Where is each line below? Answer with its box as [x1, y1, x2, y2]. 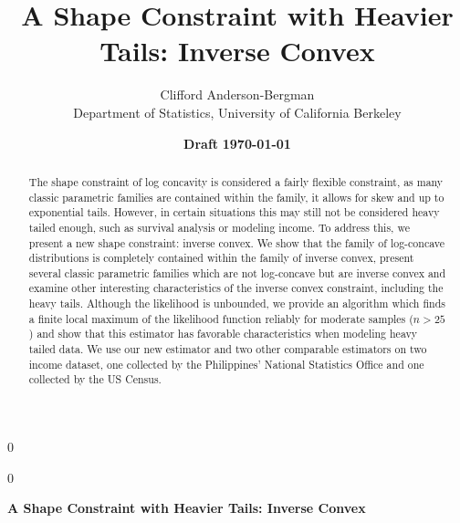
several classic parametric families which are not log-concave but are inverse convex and [28, 265, 446, 280]
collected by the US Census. [28, 371, 162, 387]
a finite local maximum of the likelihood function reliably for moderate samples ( [28, 310, 413, 326]
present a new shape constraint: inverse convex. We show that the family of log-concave [28, 235, 444, 250]
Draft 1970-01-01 [183, 133, 291, 152]
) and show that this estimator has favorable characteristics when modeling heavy [28, 326, 418, 341]
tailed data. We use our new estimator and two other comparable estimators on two [28, 341, 427, 357]
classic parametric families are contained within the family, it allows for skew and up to [28, 189, 444, 204]
